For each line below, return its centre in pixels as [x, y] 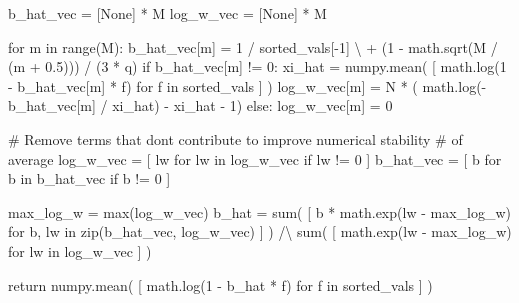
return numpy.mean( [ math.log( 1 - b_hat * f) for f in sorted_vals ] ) [220, 284]
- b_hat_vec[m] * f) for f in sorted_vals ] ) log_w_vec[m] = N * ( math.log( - [247, 85]
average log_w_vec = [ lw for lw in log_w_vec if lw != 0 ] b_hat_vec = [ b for [255, 158]
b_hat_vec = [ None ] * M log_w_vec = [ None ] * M [167, 13]
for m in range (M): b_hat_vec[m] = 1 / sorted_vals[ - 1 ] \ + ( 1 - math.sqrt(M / [253, 46]
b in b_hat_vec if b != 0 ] [89, 178]
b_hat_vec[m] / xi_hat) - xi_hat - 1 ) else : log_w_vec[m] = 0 [200, 105]
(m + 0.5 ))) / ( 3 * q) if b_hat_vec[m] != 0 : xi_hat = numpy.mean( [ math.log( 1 [257, 66]
